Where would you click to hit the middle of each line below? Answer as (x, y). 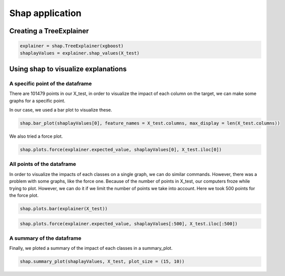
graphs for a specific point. (37, 101)
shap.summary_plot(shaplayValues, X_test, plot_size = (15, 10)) (102, 262)
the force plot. (24, 195)
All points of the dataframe (43, 164)
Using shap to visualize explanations (68, 69)
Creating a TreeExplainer (49, 31)
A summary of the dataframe (45, 238)
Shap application (45, 13)
